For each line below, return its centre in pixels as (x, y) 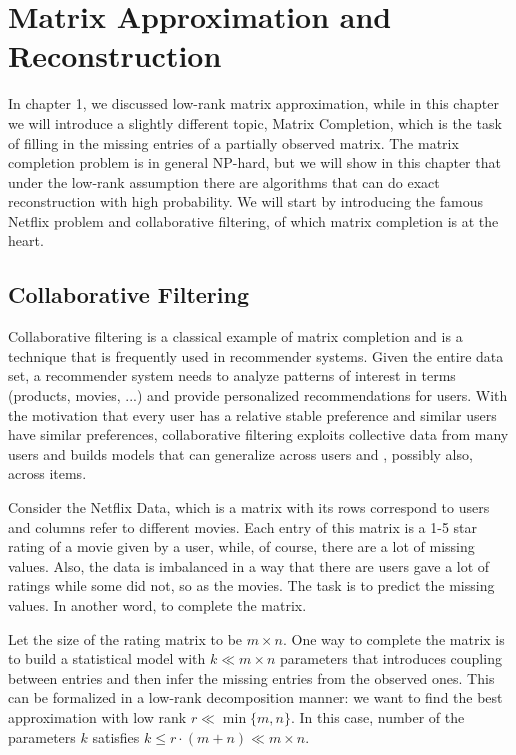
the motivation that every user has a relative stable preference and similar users (252, 414)
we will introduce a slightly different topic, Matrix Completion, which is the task (255, 122)
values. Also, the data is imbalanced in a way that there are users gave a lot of (249, 565)
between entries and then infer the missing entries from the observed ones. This (251, 677)
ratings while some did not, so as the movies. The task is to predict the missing (251, 585)
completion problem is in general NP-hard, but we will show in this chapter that (254, 162)
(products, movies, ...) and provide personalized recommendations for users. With (258, 395)
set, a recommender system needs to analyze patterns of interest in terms (232, 375)
